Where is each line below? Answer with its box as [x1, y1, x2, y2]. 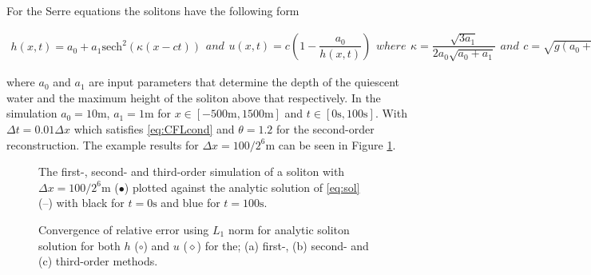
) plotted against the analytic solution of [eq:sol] [124, 178, 360, 195]
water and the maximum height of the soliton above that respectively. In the [6, 89, 381, 106]
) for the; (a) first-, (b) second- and [196, 237, 369, 253]
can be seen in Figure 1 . [278, 136, 396, 153]
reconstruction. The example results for [6, 136, 199, 153]
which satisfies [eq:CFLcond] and [73, 121, 235, 137]
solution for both [38, 237, 121, 253]
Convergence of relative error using [38, 221, 209, 237]
